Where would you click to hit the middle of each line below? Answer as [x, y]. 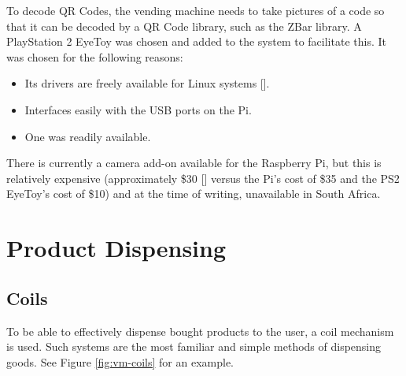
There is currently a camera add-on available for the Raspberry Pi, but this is [194, 163]
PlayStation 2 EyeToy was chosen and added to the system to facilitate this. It [196, 41]
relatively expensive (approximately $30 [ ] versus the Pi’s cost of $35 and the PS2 [203, 178]
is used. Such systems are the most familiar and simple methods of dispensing [194, 346]
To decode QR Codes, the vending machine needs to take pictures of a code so [196, 10]
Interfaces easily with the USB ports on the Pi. [138, 109]
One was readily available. [88, 136]
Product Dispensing [116, 248]
